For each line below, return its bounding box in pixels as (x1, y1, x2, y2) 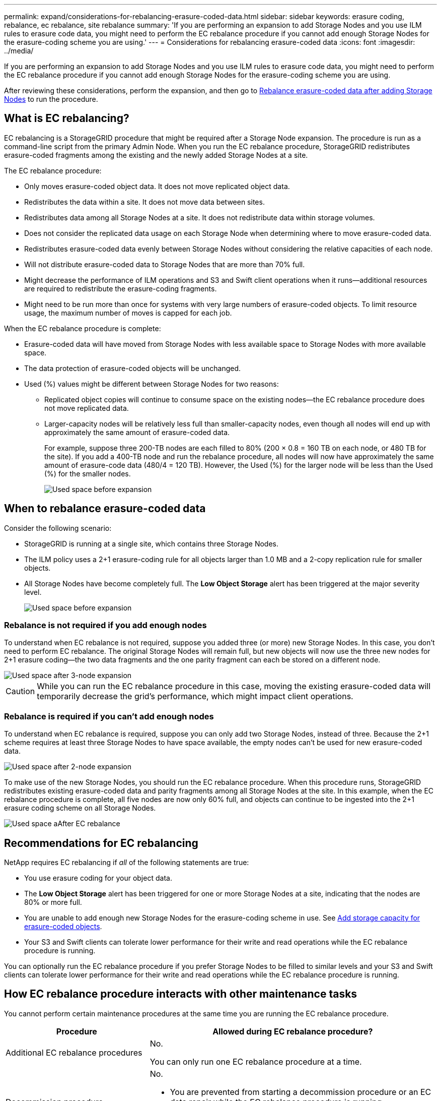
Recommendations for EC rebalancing (4, 836, 198, 849)
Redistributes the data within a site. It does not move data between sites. (24, 197, 265, 206)
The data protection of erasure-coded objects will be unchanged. (24, 363, 241, 373)
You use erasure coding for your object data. (24, 874, 172, 883)
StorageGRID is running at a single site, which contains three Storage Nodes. (24, 539, 279, 548)
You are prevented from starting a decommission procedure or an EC (170, 1086, 431, 1097)
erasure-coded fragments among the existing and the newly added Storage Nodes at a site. (4, 150, 308, 159)
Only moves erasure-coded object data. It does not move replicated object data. (24, 181, 290, 191)
